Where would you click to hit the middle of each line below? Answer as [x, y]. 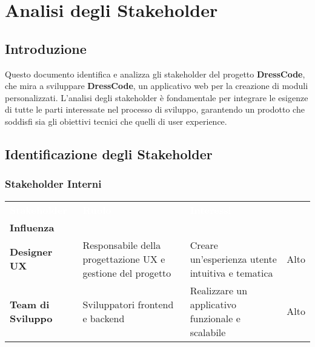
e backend [104, 318]
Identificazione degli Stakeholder [109, 154]
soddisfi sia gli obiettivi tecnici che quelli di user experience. [116, 121]
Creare [204, 245]
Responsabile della [122, 245]
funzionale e [215, 318]
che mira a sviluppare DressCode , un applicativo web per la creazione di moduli [157, 86]
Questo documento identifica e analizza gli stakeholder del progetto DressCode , [155, 74]
